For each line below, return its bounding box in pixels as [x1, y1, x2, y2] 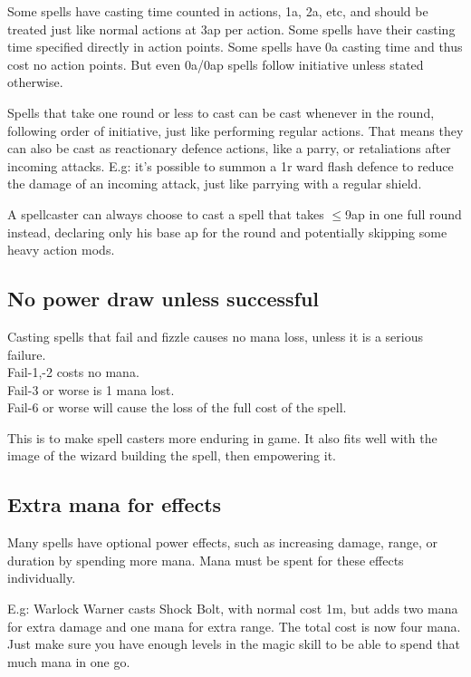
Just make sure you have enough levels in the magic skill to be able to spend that [7, 634, 460, 653]
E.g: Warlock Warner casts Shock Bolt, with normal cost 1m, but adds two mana [7, 599, 458, 618]
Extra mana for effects [7, 490, 222, 518]
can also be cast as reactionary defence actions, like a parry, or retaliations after [7, 139, 451, 158]
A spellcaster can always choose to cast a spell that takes [7, 204, 324, 223]
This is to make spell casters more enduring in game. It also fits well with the [7, 428, 437, 447]
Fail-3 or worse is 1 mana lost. [7, 380, 175, 399]
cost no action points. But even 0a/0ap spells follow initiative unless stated [7, 54, 424, 73]
